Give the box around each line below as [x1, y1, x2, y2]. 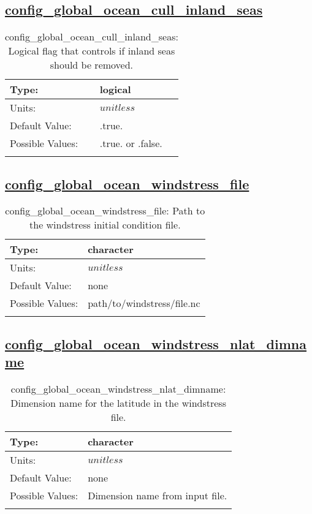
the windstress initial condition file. [29, 217, 181, 232]
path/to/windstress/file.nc [88, 296, 200, 311]
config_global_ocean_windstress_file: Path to [5, 203, 205, 218]
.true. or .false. [99, 136, 162, 151]
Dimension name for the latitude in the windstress [10, 396, 226, 410]
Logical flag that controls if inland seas [8, 43, 175, 58]
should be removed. [50, 58, 134, 72]
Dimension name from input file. [88, 488, 227, 502]
